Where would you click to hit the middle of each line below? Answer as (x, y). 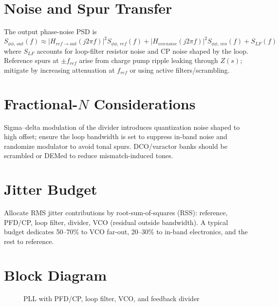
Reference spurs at (31, 60)
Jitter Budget (51, 189)
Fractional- (41, 103)
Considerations (145, 103)
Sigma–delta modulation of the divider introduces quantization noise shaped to (122, 127)
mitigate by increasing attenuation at (59, 70)
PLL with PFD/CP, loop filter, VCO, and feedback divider (112, 298)
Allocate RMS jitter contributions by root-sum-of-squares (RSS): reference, (116, 213)
